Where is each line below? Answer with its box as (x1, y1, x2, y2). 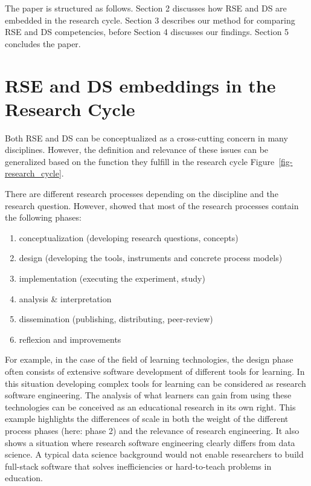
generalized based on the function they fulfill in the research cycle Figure (5, 155, 275, 167)
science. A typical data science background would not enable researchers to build (5, 448, 304, 461)
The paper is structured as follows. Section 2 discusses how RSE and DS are (5, 2, 287, 14)
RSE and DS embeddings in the (5, 73, 276, 97)
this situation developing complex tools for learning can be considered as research (5, 377, 306, 389)
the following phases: (5, 211, 82, 224)
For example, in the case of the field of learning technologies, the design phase (5, 353, 293, 366)
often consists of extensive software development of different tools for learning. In (5, 365, 305, 377)
